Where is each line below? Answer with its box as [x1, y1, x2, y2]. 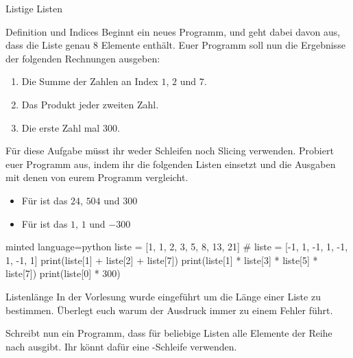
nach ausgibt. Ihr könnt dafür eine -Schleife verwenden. [5, 339, 237, 353]
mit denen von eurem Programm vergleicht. [5, 170, 188, 184]
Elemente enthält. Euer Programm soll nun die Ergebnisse [101, 38, 345, 52]
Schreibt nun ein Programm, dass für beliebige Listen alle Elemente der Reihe [5, 326, 332, 340]
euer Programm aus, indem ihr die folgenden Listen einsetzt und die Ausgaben [5, 156, 336, 171]
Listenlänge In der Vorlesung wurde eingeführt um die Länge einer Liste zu [5, 289, 321, 303]
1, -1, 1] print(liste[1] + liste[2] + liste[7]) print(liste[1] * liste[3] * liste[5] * [5, 252, 318, 267]
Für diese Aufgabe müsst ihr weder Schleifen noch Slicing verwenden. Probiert [5, 143, 334, 158]
